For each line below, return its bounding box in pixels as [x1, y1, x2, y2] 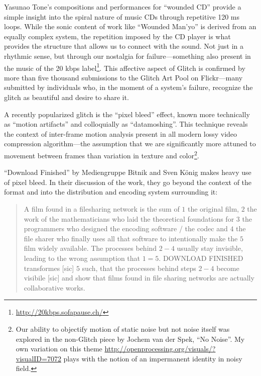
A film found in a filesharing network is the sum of [24, 204, 180, 214]
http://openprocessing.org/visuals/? [104, 343, 216, 354]
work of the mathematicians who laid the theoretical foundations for [24, 213, 234, 224]
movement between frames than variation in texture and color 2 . [4, 148, 199, 160]
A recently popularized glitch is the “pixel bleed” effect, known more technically [4, 109, 250, 119]
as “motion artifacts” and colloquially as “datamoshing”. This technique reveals [4, 119, 248, 129]
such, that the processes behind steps [82, 262, 196, 273]
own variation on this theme [16, 343, 102, 354]
